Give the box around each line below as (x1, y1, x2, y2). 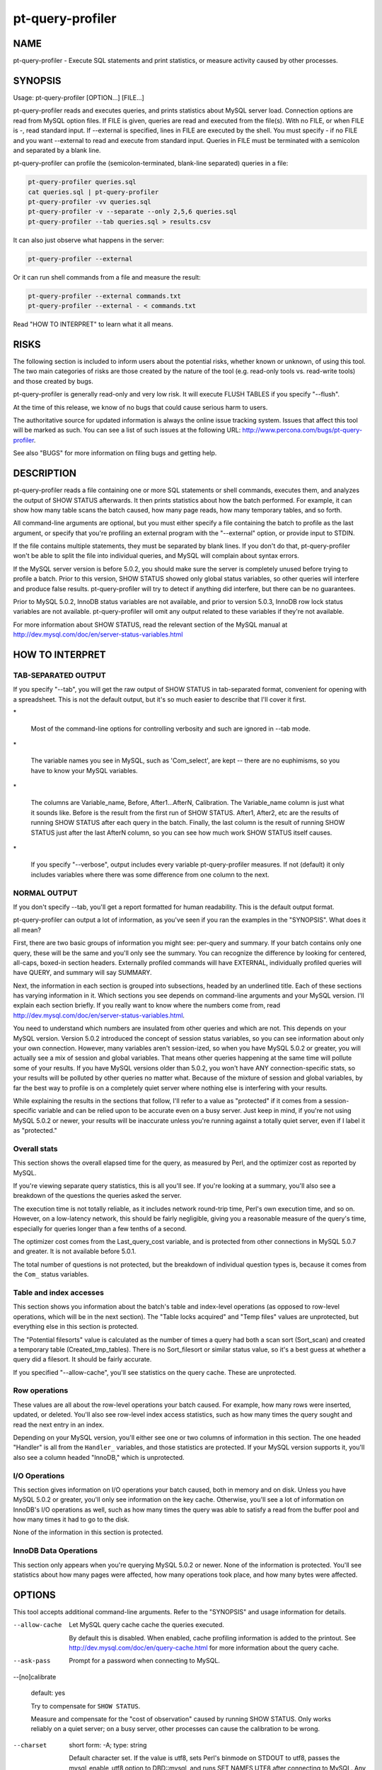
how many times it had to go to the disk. (13, 1515, 130, 1524)
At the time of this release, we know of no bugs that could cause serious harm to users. (13, 403, 268, 411)
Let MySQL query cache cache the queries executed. (69, 1621, 224, 1629)
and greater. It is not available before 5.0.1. (13, 1247, 137, 1256)
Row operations (13, 1386, 69, 1395)
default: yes (30, 1689, 66, 1697)
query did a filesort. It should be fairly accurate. (13, 1355, 152, 1364)
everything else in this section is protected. (13, 1323, 139, 1331)
